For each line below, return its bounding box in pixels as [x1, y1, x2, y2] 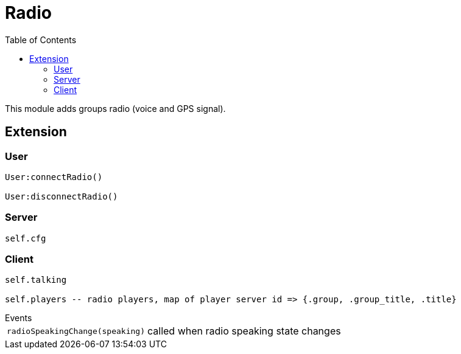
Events [5, 313, 32, 324]
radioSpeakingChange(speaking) [7, 326, 145, 336]
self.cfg [5, 233, 46, 243]
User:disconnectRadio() [5, 191, 118, 201]
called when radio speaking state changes [147, 325, 341, 338]
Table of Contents [5, 34, 77, 45]
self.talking [5, 275, 67, 285]
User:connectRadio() [5, 172, 103, 182]
